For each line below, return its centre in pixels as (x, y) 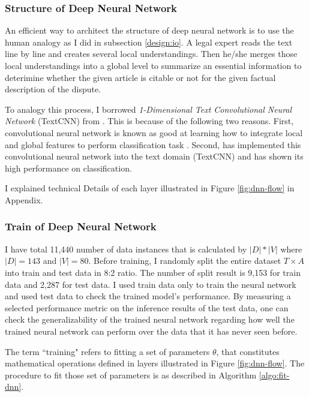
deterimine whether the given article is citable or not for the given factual (140, 77)
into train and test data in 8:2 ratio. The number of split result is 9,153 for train (153, 272)
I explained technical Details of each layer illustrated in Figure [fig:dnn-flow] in (150, 188)
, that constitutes (248, 351)
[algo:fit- (274, 375)
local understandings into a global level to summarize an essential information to (153, 65)
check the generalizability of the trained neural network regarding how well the (150, 319)
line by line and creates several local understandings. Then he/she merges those (151, 54)
